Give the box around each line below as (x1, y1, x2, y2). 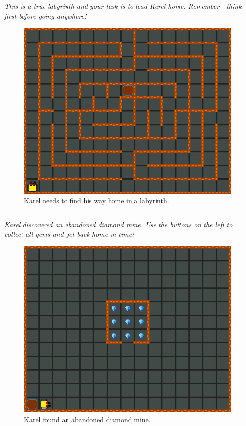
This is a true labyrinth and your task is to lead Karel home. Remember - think (4, 1, 242, 11)
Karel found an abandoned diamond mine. (24, 414, 151, 424)
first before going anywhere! (4, 10, 87, 21)
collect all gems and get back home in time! (4, 229, 134, 239)
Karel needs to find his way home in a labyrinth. (24, 195, 169, 206)
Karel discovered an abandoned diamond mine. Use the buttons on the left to (4, 219, 233, 230)
